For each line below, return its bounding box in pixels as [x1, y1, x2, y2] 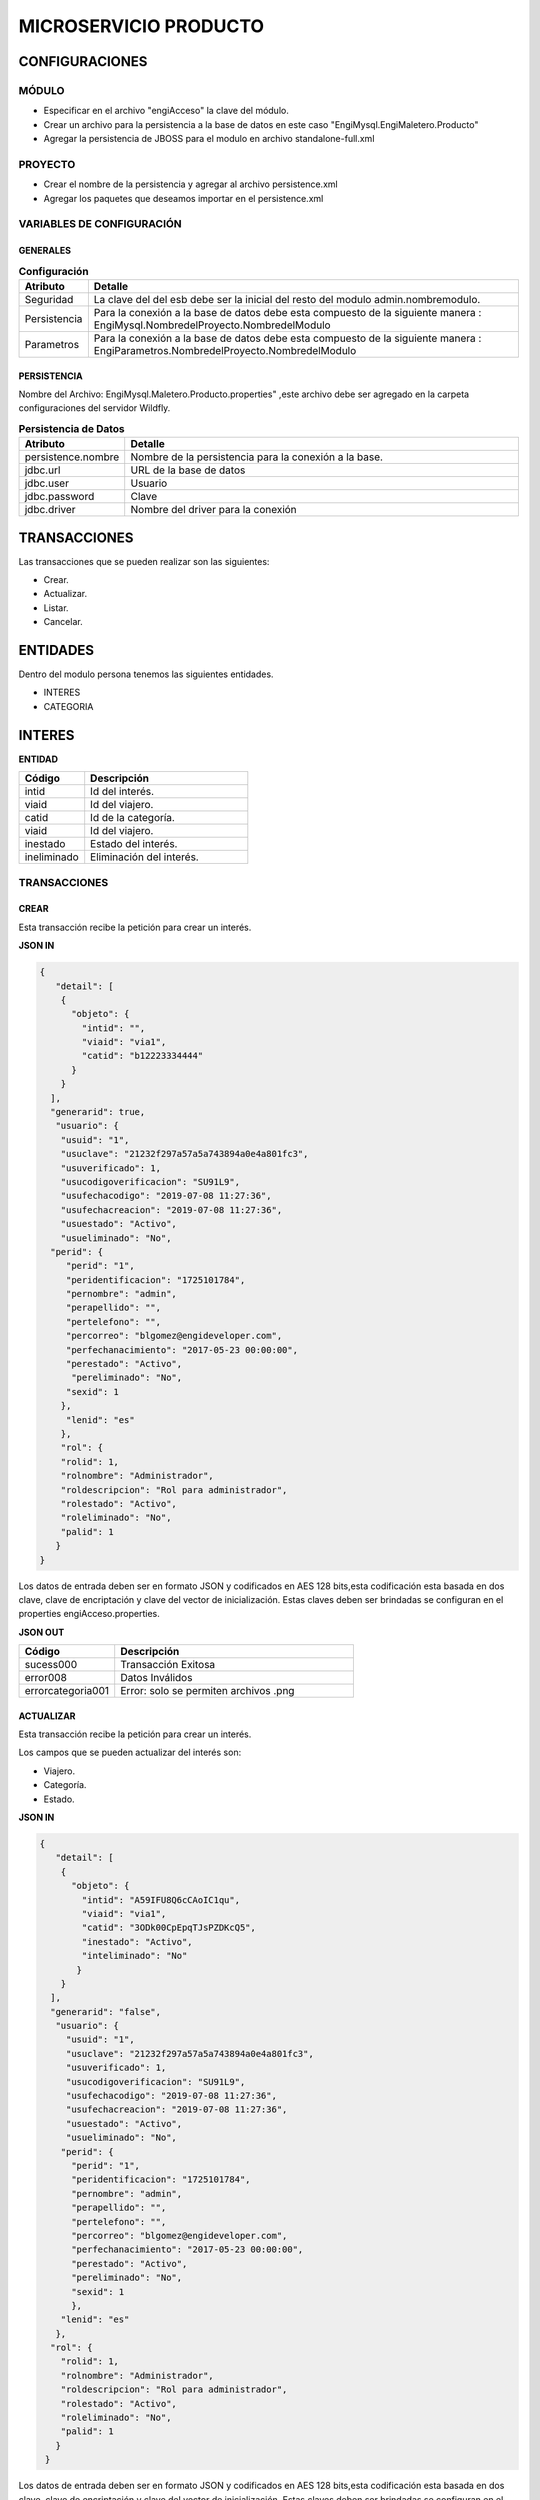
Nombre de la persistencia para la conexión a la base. [130, 450, 384, 464]
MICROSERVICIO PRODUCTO [18, 15, 265, 37]
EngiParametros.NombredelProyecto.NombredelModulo [93, 343, 357, 357]
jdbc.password [24, 490, 95, 504]
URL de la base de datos [130, 463, 246, 477]
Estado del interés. [90, 837, 178, 851]
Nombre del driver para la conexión [130, 503, 297, 517]
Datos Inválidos [120, 1671, 193, 1685]
